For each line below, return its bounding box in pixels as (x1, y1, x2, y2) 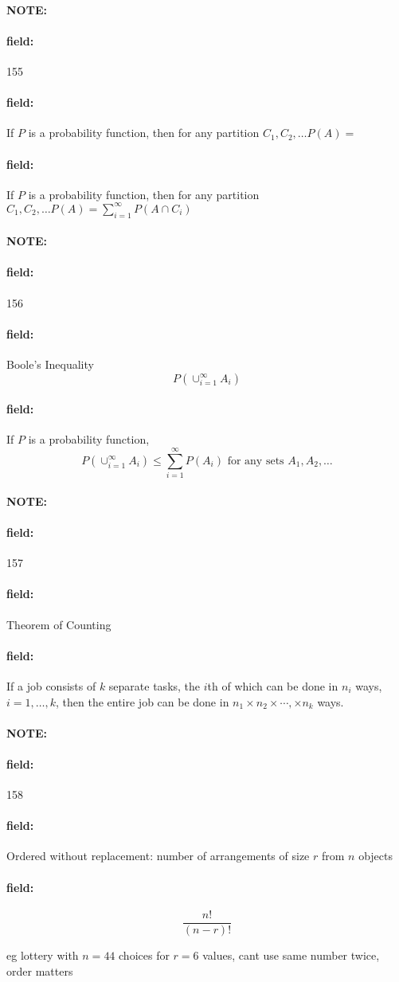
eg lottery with (6, 946, 79, 963)
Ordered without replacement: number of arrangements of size (6, 847, 310, 864)
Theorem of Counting (6, 616, 111, 632)
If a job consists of (6, 677, 96, 694)
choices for (119, 946, 170, 963)
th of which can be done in (207, 677, 338, 694)
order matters (6, 962, 73, 979)
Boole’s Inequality (6, 356, 94, 373)
